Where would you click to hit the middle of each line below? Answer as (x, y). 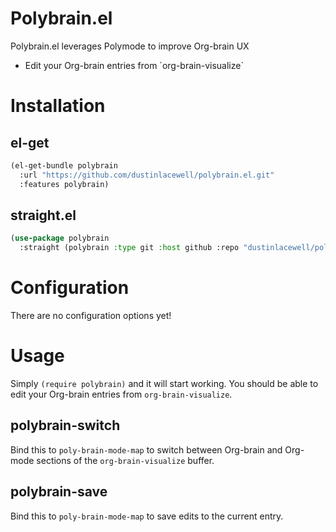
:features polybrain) (64, 184)
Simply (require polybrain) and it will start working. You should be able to (164, 383)
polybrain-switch (65, 425)
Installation (58, 106)
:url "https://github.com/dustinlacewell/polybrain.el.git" (147, 175)
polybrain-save (59, 492)
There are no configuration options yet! (91, 316)
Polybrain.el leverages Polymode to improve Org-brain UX (130, 46)
